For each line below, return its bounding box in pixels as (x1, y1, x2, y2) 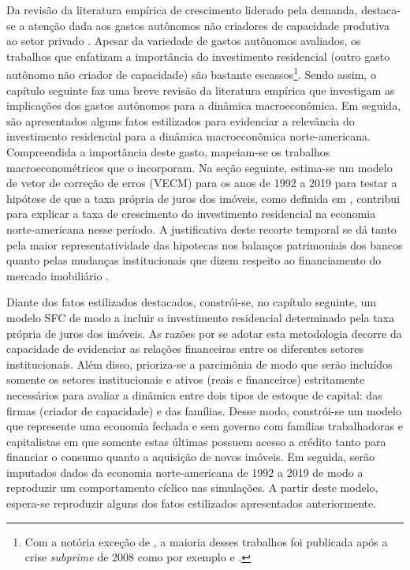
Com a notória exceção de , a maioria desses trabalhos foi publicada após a (24, 533, 388, 549)
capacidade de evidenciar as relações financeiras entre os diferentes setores (6, 340, 363, 357)
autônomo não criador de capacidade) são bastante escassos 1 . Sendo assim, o (6, 64, 376, 83)
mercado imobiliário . (6, 267, 109, 283)
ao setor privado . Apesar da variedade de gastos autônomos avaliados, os (6, 32, 361, 49)
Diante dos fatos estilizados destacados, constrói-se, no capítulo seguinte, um (6, 294, 377, 310)
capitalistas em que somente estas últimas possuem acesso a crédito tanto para (6, 433, 386, 449)
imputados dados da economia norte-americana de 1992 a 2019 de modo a (6, 463, 363, 480)
